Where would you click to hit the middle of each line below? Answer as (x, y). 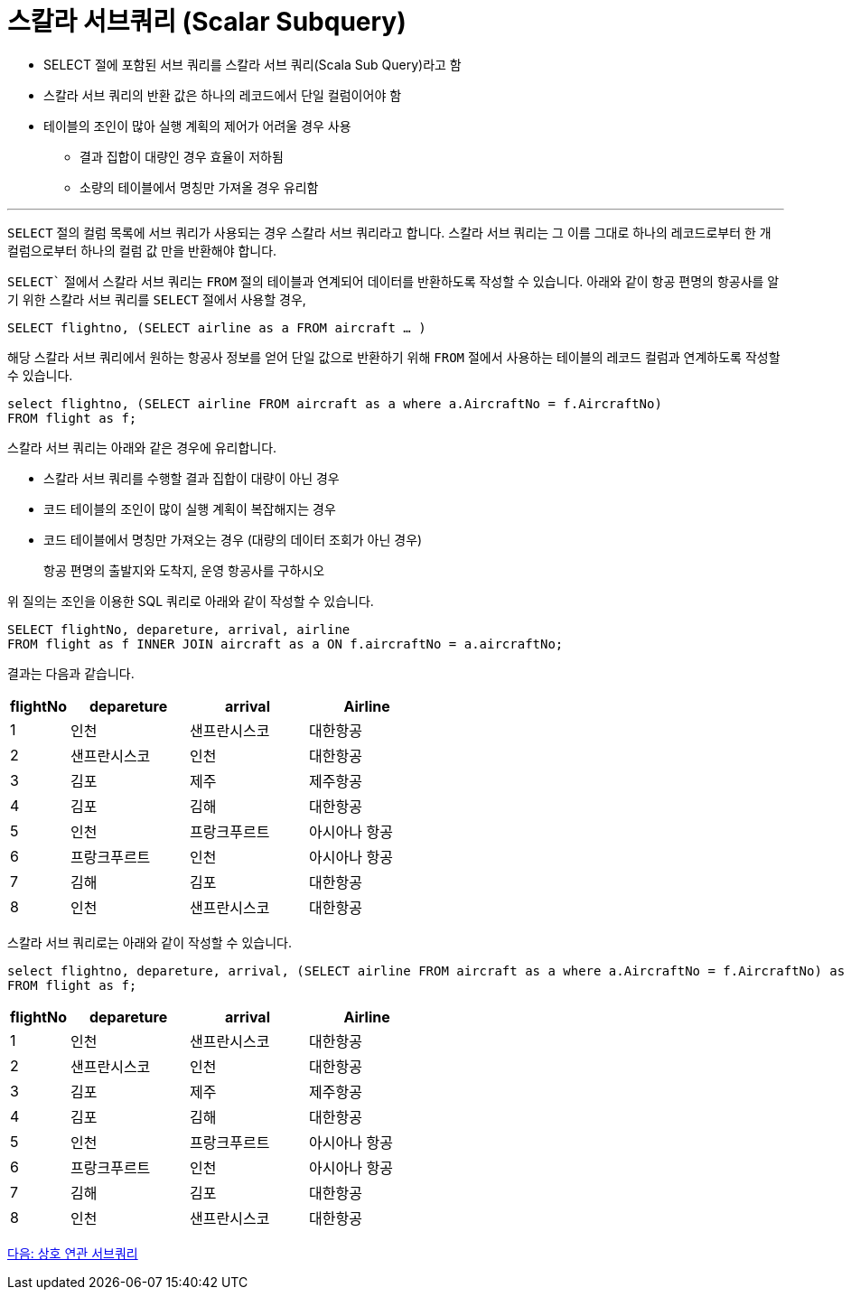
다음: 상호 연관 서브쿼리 (73, 1253)
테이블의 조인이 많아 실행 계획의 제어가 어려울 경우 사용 (197, 126)
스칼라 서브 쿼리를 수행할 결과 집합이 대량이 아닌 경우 (192, 478)
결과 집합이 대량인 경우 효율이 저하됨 (182, 156)
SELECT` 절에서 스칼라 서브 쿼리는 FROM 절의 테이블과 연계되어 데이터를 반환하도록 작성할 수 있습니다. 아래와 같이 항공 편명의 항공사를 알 (393, 281)
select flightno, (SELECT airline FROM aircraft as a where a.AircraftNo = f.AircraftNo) (335, 403)
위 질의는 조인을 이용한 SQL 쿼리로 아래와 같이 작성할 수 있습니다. (191, 601)
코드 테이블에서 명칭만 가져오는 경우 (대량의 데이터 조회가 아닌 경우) (233, 539)
